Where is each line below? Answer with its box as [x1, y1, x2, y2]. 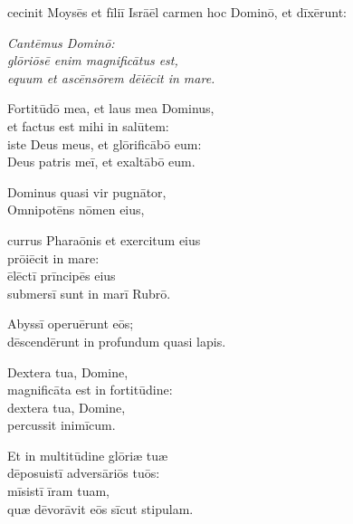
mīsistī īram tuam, [7, 481, 110, 500]
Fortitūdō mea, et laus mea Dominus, [7, 99, 215, 118]
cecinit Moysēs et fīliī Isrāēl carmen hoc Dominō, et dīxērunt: [7, 3, 348, 21]
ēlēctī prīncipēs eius [7, 266, 116, 285]
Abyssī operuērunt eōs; [7, 314, 134, 333]
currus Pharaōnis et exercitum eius [7, 230, 201, 249]
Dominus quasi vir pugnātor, [7, 182, 167, 201]
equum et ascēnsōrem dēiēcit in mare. [7, 68, 215, 87]
